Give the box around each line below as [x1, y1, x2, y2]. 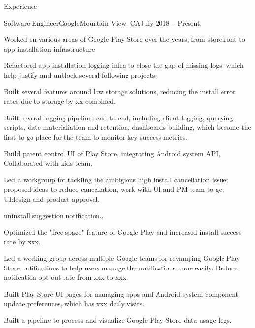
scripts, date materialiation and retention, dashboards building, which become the [4, 122, 251, 132]
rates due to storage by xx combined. [4, 96, 116, 106]
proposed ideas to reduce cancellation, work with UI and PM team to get [4, 184, 225, 194]
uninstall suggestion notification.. [4, 210, 104, 220]
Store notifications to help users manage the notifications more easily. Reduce [4, 262, 238, 272]
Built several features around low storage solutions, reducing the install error [4, 86, 236, 96]
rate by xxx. [4, 236, 41, 246]
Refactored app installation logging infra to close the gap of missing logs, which [4, 60, 244, 70]
